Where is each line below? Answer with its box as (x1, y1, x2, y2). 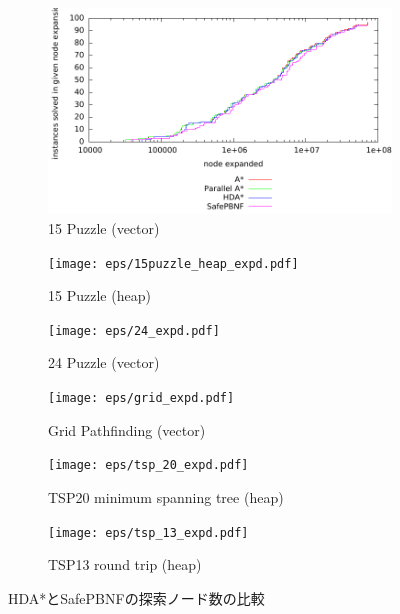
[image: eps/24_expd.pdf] (48, 323, 220, 338)
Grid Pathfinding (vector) (48, 419, 206, 440)
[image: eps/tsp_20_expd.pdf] (48, 458, 249, 473)
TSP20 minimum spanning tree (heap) (48, 486, 284, 507)
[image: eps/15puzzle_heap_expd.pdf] (48, 256, 299, 271)
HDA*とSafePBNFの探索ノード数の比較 (8, 587, 265, 608)
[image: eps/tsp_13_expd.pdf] (48, 525, 249, 540)
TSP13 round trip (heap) (48, 554, 202, 575)
